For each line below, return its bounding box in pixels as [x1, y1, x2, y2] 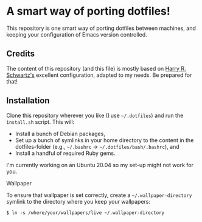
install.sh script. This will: [6, 118, 75, 126]
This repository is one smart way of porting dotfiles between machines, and [6, 24, 196, 32]
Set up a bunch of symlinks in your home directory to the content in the [15, 136, 194, 144]
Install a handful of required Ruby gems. [15, 149, 116, 157]
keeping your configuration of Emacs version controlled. [6, 30, 147, 38]
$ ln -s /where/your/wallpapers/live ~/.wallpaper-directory [6, 209, 165, 216]
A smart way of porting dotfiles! [6, 4, 170, 18]
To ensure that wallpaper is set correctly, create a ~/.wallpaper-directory [6, 191, 192, 199]
